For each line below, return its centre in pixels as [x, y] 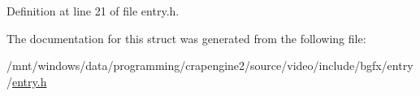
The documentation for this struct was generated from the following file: [186, 38]
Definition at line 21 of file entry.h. [93, 11]
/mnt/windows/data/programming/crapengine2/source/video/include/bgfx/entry [210, 65]
